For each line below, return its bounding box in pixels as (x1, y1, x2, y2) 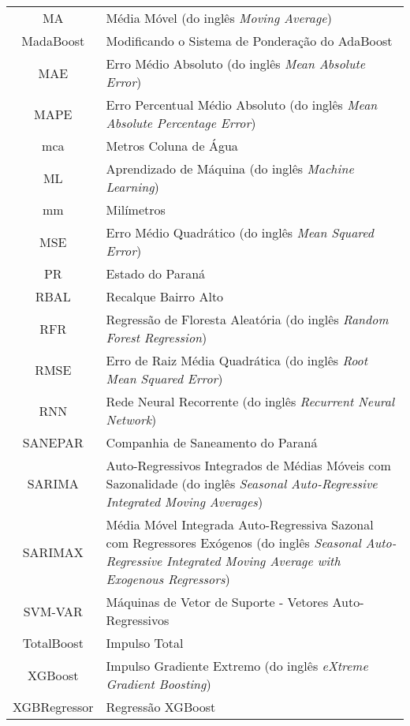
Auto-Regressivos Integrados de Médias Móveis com (106, 456, 391, 474)
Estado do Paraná (106, 264, 206, 283)
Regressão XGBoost (106, 698, 216, 716)
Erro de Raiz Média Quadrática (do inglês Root (106, 351, 368, 369)
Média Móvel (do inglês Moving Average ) (106, 9, 332, 27)
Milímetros (106, 200, 166, 219)
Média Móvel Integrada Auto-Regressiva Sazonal (106, 515, 374, 533)
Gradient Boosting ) (106, 675, 211, 693)
